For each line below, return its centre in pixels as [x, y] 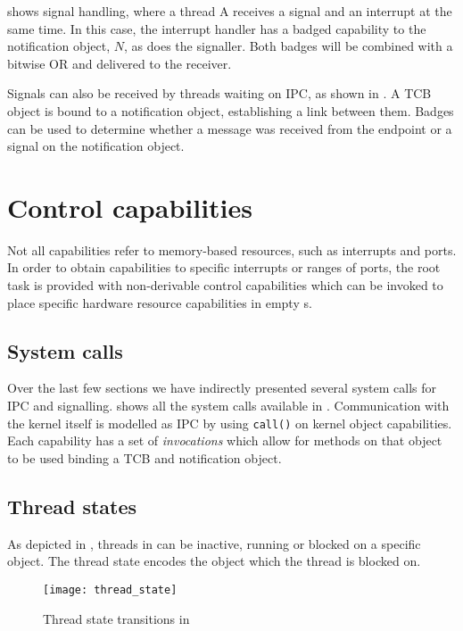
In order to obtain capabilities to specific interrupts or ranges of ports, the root [224, 267]
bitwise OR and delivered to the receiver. [120, 63]
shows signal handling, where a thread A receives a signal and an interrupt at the [230, 11]
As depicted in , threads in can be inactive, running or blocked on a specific [214, 543]
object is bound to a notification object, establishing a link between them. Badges [231, 110]
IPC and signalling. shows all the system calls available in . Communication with [228, 406]
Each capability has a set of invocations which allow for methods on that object [225, 440]
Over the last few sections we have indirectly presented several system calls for [222, 388]
